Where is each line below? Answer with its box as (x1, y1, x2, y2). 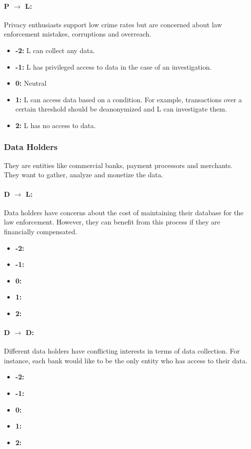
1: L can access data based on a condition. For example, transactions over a (15, 94, 242, 104)
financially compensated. (4, 226, 77, 236)
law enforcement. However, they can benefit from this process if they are (4, 217, 220, 227)
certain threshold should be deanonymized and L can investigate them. (15, 104, 227, 114)
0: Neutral (15, 78, 47, 88)
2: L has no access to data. (15, 120, 96, 130)
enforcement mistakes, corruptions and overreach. (4, 29, 152, 39)
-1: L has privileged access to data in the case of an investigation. (15, 61, 212, 72)
